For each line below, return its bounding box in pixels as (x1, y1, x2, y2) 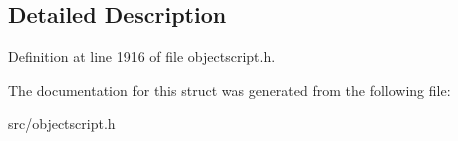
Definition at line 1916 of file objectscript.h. (8, 46, 276, 67)
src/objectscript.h (8, 113, 116, 134)
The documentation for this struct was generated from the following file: (8, 79, 451, 100)
